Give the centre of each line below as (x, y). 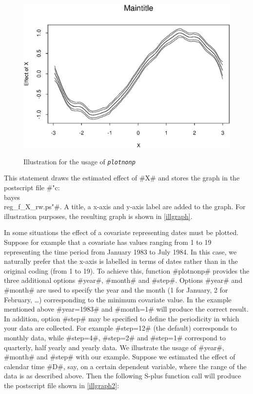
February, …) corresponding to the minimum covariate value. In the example (118, 299)
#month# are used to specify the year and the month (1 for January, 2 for (116, 290)
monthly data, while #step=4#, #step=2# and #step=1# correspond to (115, 337)
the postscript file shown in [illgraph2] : (62, 385)
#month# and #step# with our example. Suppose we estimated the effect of (120, 357)
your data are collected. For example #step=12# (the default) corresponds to (120, 328)
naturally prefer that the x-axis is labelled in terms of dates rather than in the (121, 261)
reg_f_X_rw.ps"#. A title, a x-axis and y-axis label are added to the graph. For (125, 207)
